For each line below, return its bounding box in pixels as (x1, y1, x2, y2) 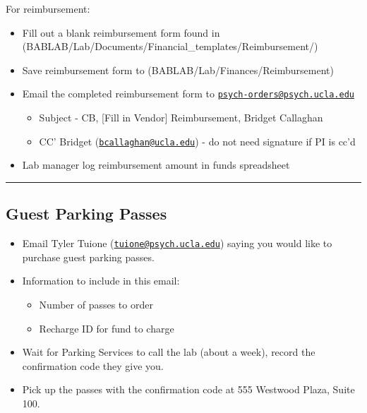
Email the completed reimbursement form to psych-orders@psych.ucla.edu (22, 86, 354, 101)
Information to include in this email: (22, 273, 180, 288)
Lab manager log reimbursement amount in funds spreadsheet (22, 157, 290, 172)
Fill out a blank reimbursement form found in (22, 25, 220, 40)
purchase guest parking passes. (22, 249, 155, 264)
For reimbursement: (6, 1, 90, 16)
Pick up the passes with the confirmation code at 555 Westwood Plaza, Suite (22, 382, 355, 397)
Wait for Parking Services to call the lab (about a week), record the (22, 345, 315, 359)
